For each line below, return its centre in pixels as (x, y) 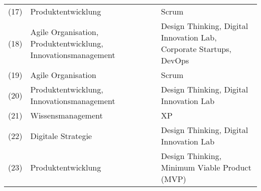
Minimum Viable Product (206, 167)
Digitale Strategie (61, 135)
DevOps (175, 60)
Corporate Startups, (196, 49)
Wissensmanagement (67, 115)
